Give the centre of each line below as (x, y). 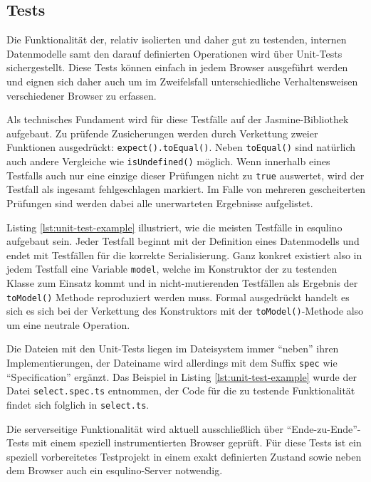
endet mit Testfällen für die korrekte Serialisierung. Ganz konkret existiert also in (184, 255)
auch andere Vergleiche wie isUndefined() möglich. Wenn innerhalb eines (168, 161)
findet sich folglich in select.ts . (78, 404)
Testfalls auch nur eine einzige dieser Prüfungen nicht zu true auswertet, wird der (185, 175)
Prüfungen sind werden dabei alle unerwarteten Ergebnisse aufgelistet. (160, 203)
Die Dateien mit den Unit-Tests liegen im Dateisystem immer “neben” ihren (173, 349)
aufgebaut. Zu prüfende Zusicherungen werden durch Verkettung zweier (162, 133)
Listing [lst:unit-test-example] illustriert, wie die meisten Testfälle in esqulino (174, 227)
